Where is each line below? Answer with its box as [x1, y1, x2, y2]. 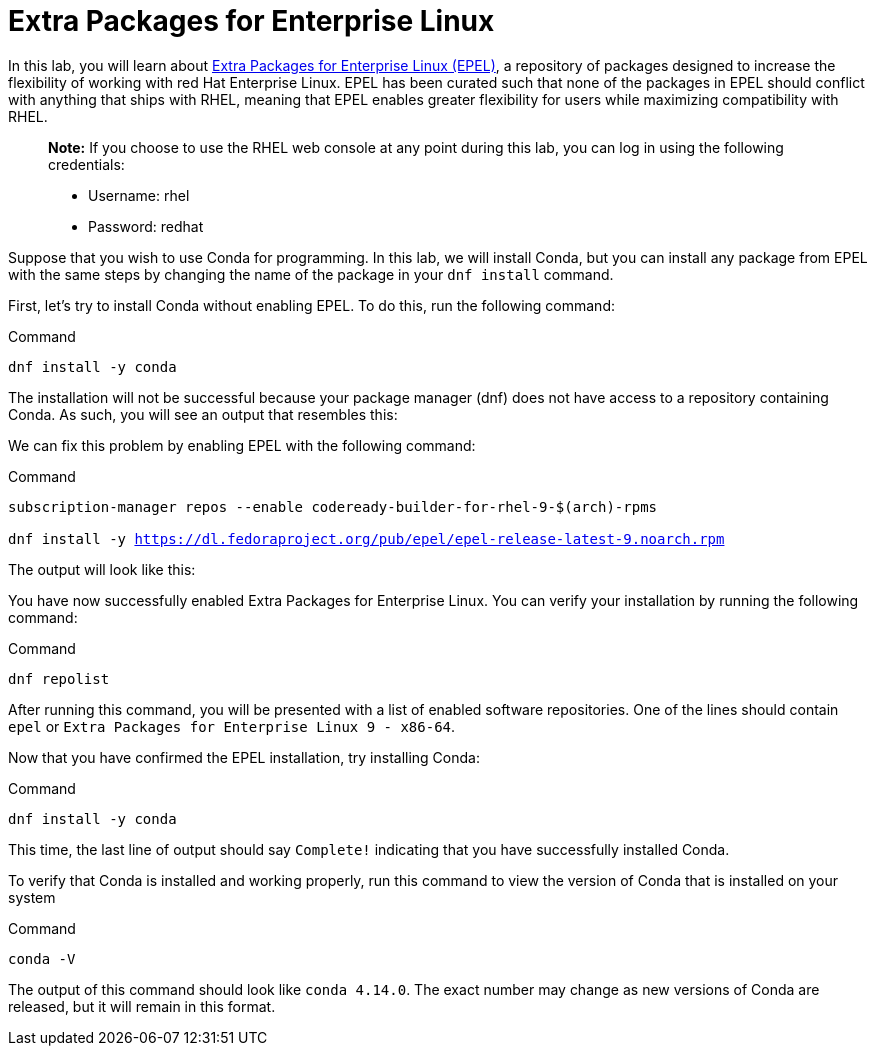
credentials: [48, 155, 125, 173]
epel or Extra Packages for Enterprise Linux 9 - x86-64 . [8, 717, 456, 735]
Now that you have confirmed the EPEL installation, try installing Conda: [8, 748, 480, 766]
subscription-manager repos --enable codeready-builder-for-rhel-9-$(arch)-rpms [8, 498, 658, 515]
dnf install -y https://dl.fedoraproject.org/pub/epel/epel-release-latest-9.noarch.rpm [8, 530, 725, 547]
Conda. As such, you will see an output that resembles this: [8, 405, 398, 423]
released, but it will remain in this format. [8, 997, 276, 1015]
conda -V [8, 950, 76, 967]
